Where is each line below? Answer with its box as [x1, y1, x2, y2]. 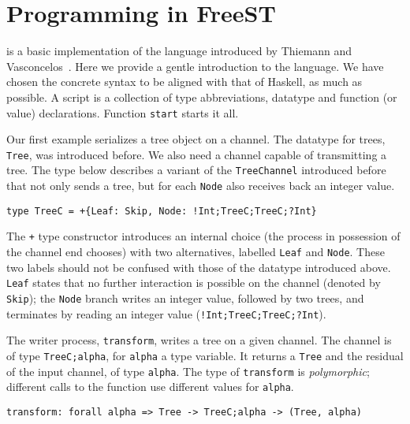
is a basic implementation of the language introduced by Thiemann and [6, 43, 352, 59]
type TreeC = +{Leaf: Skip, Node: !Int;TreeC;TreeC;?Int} [6, 205, 317, 217]
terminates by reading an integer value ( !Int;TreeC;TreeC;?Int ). [6, 305, 326, 322]
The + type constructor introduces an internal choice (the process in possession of [6, 228, 401, 244]
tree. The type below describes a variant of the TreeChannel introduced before [6, 162, 386, 178]
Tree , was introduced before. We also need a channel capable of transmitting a [6, 146, 387, 162]
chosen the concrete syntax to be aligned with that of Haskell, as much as [6, 73, 363, 90]
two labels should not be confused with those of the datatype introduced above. [6, 258, 391, 275]
